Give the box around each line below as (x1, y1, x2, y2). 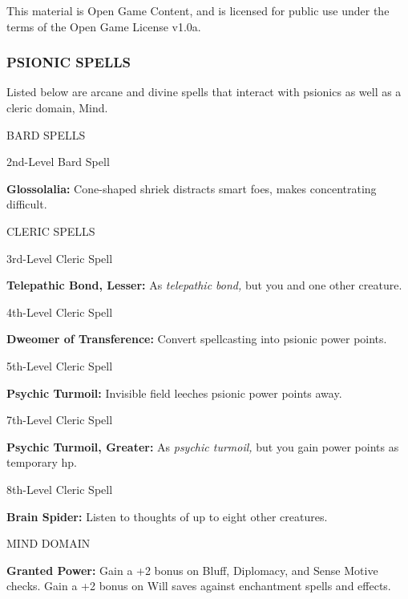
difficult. (6, 196, 47, 212)
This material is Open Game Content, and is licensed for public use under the (6, 2, 390, 18)
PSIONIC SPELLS (6, 52, 131, 72)
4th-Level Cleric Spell (6, 303, 113, 320)
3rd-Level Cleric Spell (6, 249, 113, 266)
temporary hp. (6, 454, 77, 471)
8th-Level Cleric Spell (6, 480, 113, 497)
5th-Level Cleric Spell (6, 357, 113, 374)
